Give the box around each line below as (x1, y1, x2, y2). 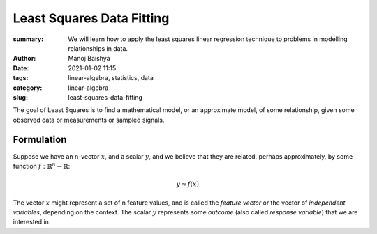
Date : (13, 63, 29, 72)
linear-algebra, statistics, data (68, 74, 154, 82)
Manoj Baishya (68, 54, 111, 63)
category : (13, 84, 43, 92)
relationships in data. (68, 44, 128, 52)
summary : (13, 35, 44, 43)
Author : (13, 54, 36, 63)
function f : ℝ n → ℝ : (13, 161, 71, 170)
